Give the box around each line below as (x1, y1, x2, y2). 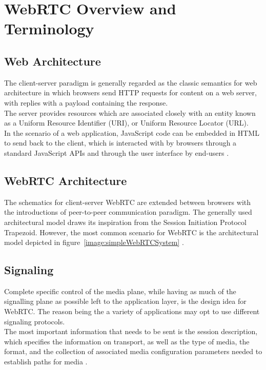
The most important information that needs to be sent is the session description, (4, 326, 258, 337)
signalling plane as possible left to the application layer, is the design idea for (4, 296, 247, 306)
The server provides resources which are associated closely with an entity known (4, 107, 256, 118)
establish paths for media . (4, 356, 88, 367)
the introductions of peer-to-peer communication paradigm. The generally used (4, 207, 252, 217)
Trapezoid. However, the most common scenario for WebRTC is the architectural (4, 227, 259, 237)
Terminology (4, 18, 94, 39)
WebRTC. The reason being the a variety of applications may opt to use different (4, 306, 260, 317)
